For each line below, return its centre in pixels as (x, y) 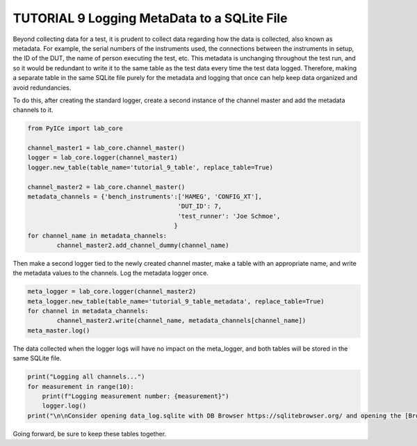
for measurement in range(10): (81, 387)
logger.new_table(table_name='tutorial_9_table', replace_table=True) (150, 167)
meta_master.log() (59, 330)
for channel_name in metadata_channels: (97, 236)
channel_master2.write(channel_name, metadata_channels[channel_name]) (181, 321)
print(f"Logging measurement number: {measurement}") (136, 396)
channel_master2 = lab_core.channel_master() (106, 187)
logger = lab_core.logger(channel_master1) (103, 158)
